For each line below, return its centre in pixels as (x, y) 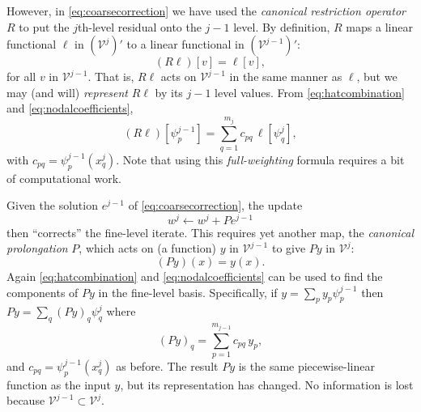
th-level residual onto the (139, 26)
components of (43, 292)
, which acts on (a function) (147, 248)
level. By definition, (282, 26)
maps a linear (379, 26)
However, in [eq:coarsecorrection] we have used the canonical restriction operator (206, 11)
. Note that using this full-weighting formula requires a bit (260, 159)
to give (289, 248)
